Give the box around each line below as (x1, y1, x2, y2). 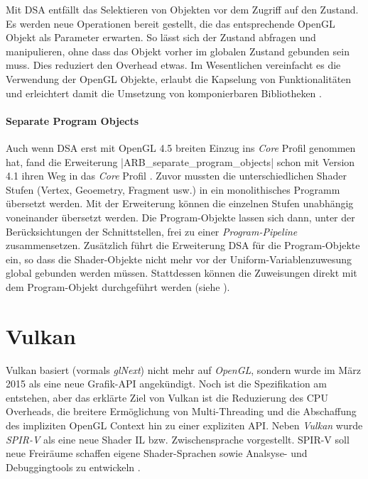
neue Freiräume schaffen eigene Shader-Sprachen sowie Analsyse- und (6, 446, 308, 461)
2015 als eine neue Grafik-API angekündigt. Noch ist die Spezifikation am (6, 376, 328, 391)
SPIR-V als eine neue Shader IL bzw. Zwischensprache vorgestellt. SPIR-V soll (6, 431, 350, 446)
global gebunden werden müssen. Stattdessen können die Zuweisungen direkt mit (6, 265, 357, 280)
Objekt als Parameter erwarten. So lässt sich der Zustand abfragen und (6, 30, 316, 45)
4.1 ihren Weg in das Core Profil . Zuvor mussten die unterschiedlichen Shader (6, 168, 347, 183)
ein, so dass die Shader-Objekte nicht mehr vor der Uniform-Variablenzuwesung (6, 251, 352, 266)
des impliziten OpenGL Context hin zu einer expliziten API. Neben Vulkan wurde (6, 417, 363, 432)
